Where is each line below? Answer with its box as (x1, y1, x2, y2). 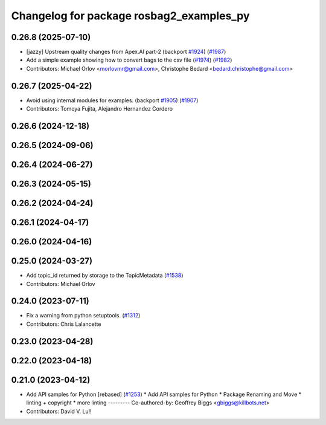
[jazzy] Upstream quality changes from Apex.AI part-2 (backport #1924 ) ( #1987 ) (26, 48, 226, 56)
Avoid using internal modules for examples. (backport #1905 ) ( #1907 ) (26, 97, 199, 104)
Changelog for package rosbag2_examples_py (11, 9, 250, 22)
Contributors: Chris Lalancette (26, 320, 101, 328)
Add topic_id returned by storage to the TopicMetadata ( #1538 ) (26, 272, 184, 279)
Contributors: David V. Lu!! (26, 407, 92, 415)
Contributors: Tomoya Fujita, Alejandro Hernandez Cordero (26, 105, 173, 112)
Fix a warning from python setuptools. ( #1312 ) (26, 312, 141, 319)
